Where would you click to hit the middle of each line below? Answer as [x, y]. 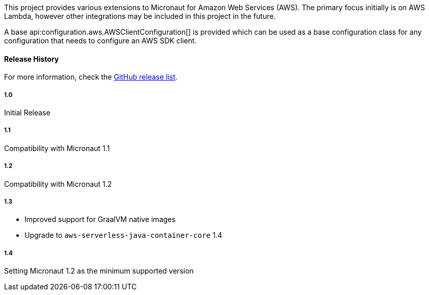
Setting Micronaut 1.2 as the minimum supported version [99, 271]
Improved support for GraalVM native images [100, 219]
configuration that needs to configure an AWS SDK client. [100, 41]
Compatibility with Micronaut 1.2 [58, 184]
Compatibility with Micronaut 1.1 [57, 148]
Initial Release [27, 113]
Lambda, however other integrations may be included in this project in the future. [140, 16]
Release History [32, 59]
